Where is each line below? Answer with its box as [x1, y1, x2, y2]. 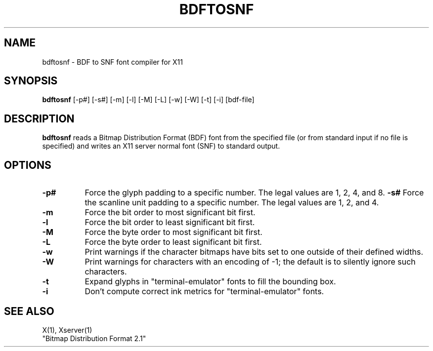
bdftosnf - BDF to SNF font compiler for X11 [42, 57, 183, 66]
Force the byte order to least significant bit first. [85, 237, 262, 247]
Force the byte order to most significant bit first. [85, 227, 262, 237]
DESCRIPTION [4, 112, 75, 125]
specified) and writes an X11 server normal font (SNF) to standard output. [42, 142, 280, 151]
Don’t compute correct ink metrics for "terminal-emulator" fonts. [85, 286, 324, 297]
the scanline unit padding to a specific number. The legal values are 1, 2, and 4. [85, 197, 379, 208]
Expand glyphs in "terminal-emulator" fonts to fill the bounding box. [85, 276, 336, 287]
